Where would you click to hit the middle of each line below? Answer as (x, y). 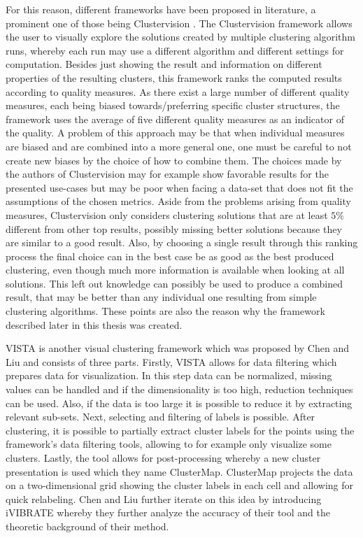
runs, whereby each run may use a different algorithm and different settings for (175, 50)
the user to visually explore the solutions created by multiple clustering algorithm (180, 37)
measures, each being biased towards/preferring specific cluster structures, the (173, 105)
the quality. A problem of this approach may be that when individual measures (175, 133)
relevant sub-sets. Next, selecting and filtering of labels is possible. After (161, 417)
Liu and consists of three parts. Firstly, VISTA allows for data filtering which (171, 361)
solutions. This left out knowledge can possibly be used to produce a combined (174, 283)
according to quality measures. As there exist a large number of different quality (178, 91)
